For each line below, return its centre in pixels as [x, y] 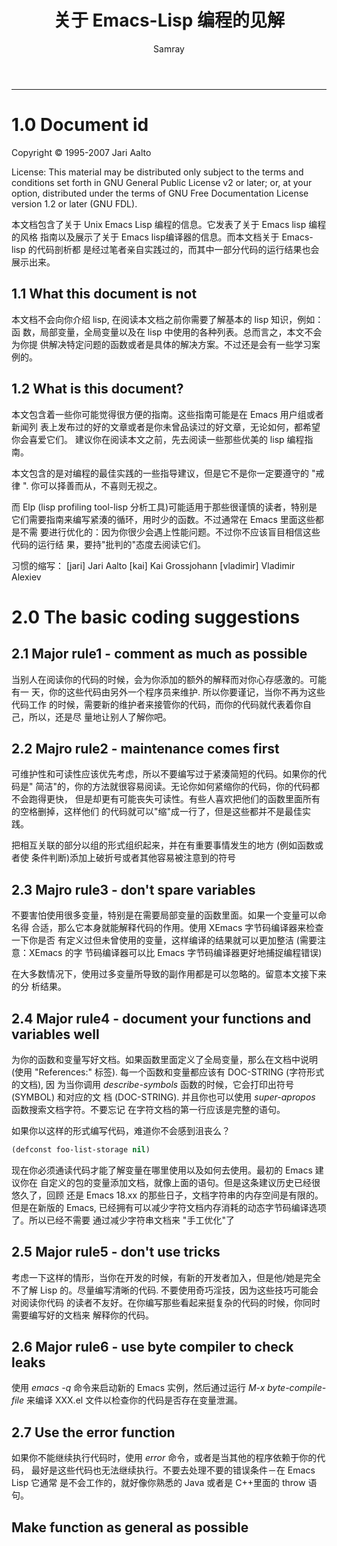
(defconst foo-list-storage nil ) [81, 1149]
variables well [55, 1034]
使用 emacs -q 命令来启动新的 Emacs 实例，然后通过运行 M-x [138, 1388]
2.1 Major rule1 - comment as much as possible [159, 654]
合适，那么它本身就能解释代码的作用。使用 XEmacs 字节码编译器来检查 [177, 928]
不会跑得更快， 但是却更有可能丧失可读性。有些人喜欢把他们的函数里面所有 [166, 799]
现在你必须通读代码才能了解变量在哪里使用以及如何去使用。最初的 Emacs [162, 1170]
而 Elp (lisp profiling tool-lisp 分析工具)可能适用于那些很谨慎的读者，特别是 [164, 507]
